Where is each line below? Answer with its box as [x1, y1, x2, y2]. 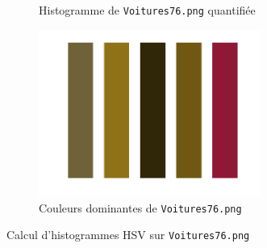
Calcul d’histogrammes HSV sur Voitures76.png [6, 226, 250, 243]
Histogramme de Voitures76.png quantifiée [39, 2, 256, 18]
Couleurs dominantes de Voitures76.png [39, 199, 242, 216]
